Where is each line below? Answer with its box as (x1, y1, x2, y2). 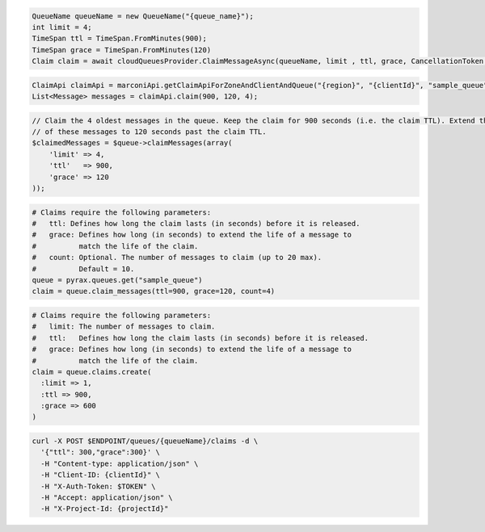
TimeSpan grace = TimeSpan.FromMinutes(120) (32, 45, 212, 54)
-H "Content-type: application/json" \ (40, 459, 199, 468)
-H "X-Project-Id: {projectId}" (40, 505, 169, 513)
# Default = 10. (32, 264, 135, 274)
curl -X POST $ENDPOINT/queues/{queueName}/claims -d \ (32, 437, 259, 446)
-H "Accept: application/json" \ (40, 492, 173, 502)
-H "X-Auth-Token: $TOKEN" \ (40, 481, 157, 491)
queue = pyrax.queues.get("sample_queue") (32, 275, 203, 284)
